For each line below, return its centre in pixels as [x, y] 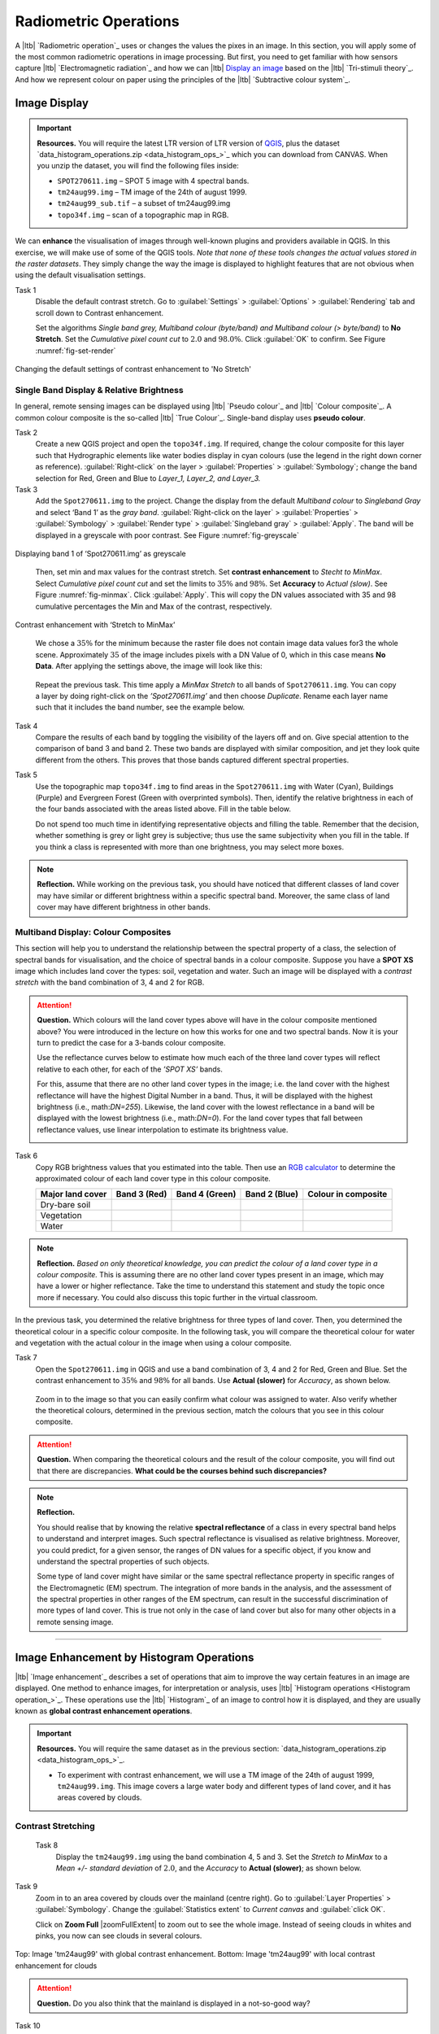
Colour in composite [348, 1194]
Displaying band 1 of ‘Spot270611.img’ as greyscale [100, 553]
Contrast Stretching [55, 1827]
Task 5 [26, 775]
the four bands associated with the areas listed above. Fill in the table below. [163, 809]
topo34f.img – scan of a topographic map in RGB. [143, 215]
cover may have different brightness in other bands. [124, 907]
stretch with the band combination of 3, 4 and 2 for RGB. [110, 982]
